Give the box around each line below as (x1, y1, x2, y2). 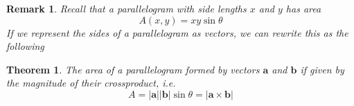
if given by (300, 62, 344, 76)
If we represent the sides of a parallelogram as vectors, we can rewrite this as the (6, 25, 348, 39)
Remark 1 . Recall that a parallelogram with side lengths (6, 1, 247, 15)
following (6, 39, 44, 53)
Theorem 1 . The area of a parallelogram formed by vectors (6, 62, 260, 76)
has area (285, 1, 321, 15)
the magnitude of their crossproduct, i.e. (6, 76, 176, 90)
